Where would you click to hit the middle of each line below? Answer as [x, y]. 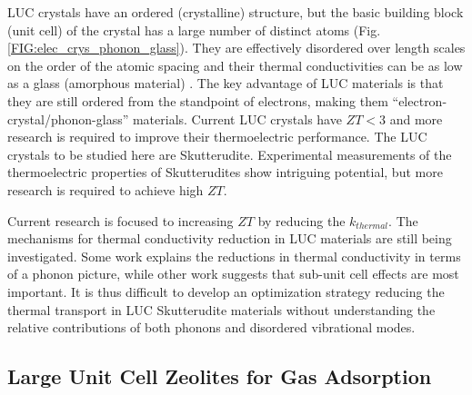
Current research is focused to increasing [121, 220]
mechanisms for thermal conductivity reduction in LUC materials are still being [230, 238]
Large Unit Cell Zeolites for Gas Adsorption [220, 376]
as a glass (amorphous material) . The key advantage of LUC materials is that [226, 83]
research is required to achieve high [105, 189]
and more [416, 118]
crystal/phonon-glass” [68, 118]
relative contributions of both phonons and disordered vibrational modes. [211, 327]
